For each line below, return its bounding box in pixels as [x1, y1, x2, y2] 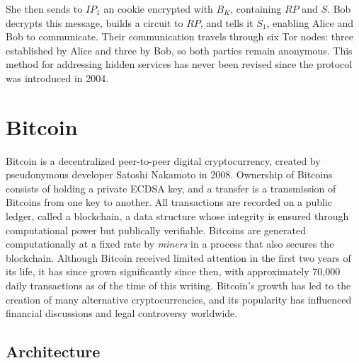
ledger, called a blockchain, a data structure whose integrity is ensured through [6, 209, 349, 224]
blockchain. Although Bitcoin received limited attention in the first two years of [6, 250, 351, 265]
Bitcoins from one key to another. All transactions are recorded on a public [6, 195, 333, 209]
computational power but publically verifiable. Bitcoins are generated [6, 222, 306, 237]
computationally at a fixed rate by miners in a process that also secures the [6, 236, 334, 251]
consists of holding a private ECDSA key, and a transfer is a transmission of [6, 180, 336, 195]
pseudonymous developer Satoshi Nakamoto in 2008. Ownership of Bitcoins [6, 167, 333, 182]
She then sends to [6, 1, 83, 16]
